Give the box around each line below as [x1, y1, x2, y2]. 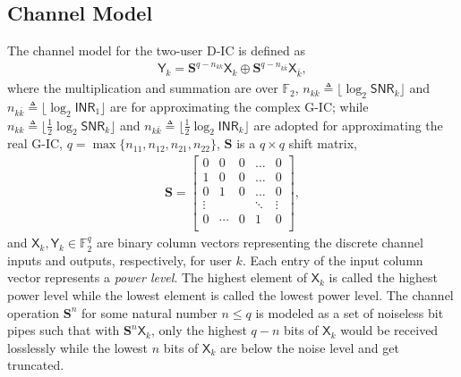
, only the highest [150, 321, 247, 339]
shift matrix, [288, 134, 358, 153]
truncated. [7, 356, 64, 374]
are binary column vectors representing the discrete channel [96, 233, 423, 252]
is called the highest [329, 268, 439, 287]
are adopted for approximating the [253, 115, 443, 134]
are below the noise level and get [219, 338, 399, 356]
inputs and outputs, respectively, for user [7, 250, 232, 269]
